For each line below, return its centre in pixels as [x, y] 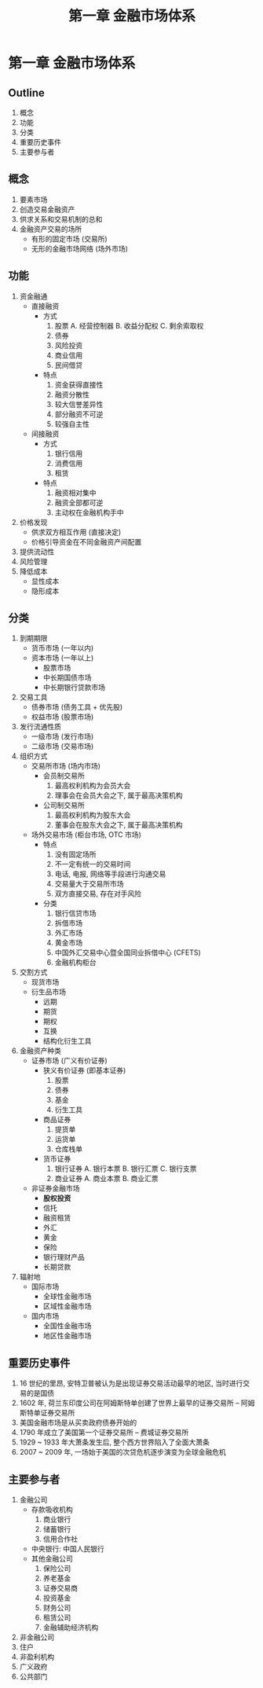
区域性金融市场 [67, 1306]
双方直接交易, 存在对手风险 [98, 894]
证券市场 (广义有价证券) [69, 1061]
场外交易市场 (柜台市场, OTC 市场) [86, 835]
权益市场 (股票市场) [62, 717]
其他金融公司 [52, 1559]
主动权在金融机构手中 [89, 512]
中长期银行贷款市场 [74, 688]
